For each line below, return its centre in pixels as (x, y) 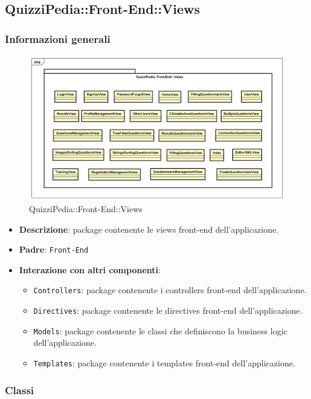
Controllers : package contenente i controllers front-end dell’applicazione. (170, 290)
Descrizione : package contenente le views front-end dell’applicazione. (149, 229)
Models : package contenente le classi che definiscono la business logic (160, 330)
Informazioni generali (58, 38)
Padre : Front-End (54, 249)
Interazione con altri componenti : (90, 269)
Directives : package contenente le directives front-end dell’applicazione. (168, 310)
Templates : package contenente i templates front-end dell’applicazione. (164, 362)
